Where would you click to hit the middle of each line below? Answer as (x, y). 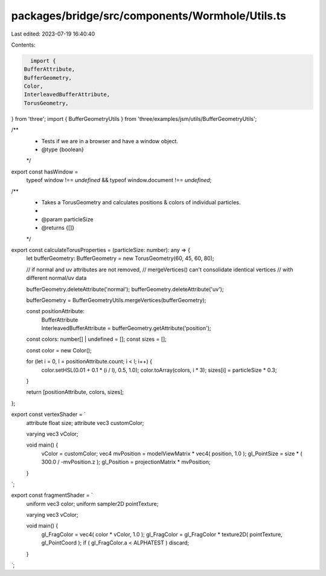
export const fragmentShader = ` (52, 495)
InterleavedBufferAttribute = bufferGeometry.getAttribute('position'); (126, 328)
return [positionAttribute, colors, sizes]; (75, 392)
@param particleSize (67, 219)
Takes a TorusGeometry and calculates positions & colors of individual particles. (141, 202)
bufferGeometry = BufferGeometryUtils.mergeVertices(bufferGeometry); (116, 300)
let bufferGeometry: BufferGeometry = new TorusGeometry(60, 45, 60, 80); (120, 258)
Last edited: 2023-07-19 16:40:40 (53, 34)
